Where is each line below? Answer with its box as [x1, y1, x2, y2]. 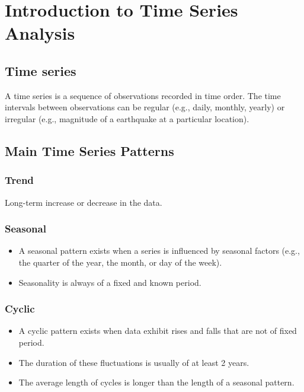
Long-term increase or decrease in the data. [5, 196, 162, 208]
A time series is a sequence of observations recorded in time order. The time [5, 89, 281, 101]
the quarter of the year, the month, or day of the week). [18, 256, 222, 268]
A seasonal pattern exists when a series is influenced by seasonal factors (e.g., [18, 244, 300, 257]
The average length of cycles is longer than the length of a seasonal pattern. [18, 376, 295, 388]
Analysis [5, 21, 75, 45]
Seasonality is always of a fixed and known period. [18, 276, 201, 288]
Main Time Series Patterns [5, 141, 174, 160]
